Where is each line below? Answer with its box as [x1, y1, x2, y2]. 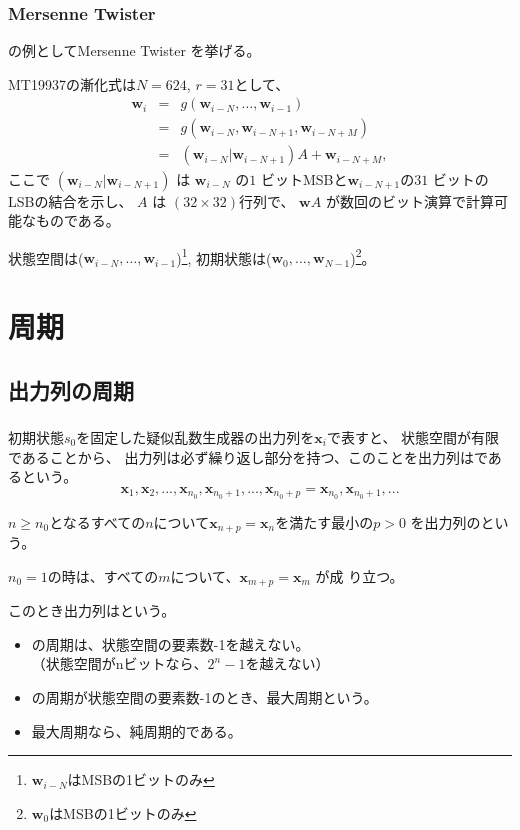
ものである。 [35, 210, 120, 231]
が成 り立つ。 [315, 565, 404, 586]
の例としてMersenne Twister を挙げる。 [8, 40, 261, 61]
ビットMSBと [260, 168, 348, 189]
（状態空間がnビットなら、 [31, 653, 208, 674]
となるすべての [49, 511, 146, 532]
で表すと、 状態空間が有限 [326, 427, 500, 448]
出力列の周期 [8, 374, 134, 405]
